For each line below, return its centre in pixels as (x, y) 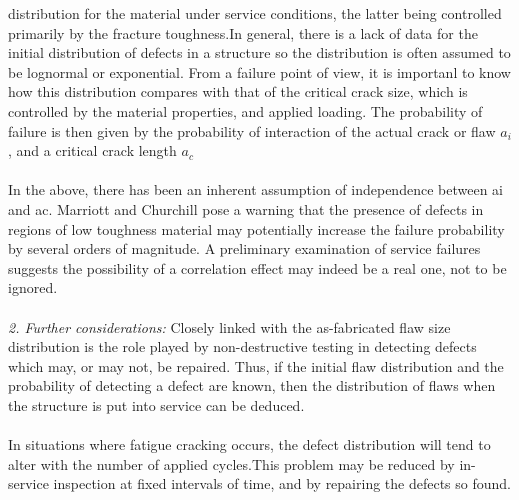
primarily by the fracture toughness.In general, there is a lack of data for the (243, 32)
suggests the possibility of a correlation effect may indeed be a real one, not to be (257, 267)
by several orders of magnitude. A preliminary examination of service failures (244, 248)
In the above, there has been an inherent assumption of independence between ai (255, 189)
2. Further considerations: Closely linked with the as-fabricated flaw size (229, 326)
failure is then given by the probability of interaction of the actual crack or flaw (252, 130)
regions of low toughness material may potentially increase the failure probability (256, 228)
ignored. (33, 287)
